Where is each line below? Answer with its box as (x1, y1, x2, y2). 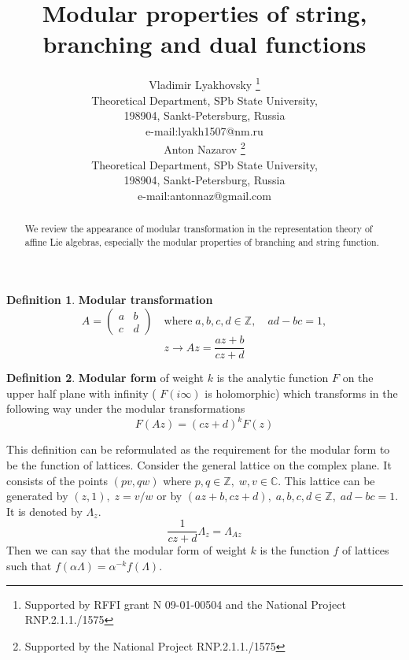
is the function (260, 542, 330, 558)
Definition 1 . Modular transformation (6, 291, 213, 308)
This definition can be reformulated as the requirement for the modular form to (6, 441, 390, 458)
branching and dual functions (42, 28, 367, 60)
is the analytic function (216, 369, 329, 386)
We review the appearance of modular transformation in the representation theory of (24, 222, 373, 235)
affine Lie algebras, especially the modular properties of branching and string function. (24, 235, 380, 248)
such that (6, 558, 52, 574)
